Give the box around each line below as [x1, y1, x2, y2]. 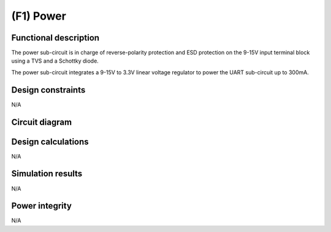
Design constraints [11, 85, 86, 95]
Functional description [11, 33, 100, 43]
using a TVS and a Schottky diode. [11, 57, 99, 64]
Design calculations [11, 136, 89, 147]
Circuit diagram [11, 117, 72, 127]
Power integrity [11, 201, 72, 211]
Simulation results [11, 169, 83, 179]
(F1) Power [11, 9, 67, 23]
